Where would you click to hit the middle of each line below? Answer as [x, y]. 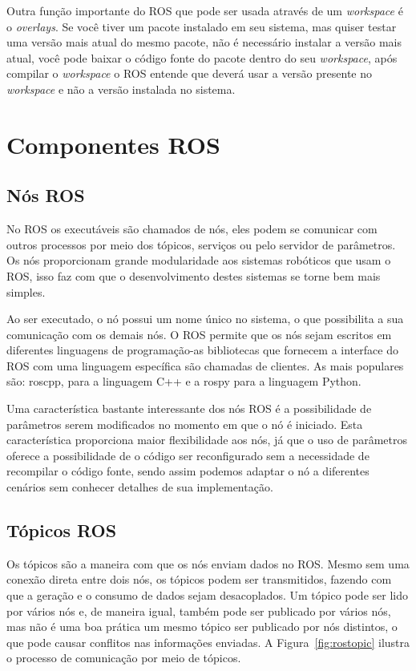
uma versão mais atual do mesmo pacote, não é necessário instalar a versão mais [204, 42]
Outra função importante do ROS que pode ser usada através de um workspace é [205, 10]
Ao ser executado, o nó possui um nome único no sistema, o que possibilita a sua [205, 319]
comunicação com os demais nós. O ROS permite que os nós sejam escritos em [199, 334]
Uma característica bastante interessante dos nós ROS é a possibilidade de [189, 408]
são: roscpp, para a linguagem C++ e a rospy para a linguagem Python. [184, 381]
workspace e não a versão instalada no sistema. [121, 89]
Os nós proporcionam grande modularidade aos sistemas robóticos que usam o [199, 260]
